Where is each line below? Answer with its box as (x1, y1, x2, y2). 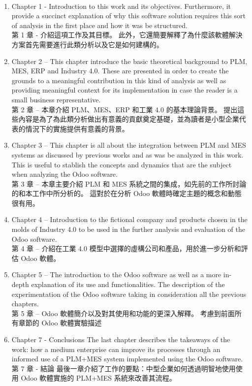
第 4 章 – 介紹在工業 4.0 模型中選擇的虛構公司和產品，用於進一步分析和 (11, 243, 241, 254)
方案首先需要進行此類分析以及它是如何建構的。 (11, 39, 163, 49)
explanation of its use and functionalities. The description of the (31, 279, 225, 289)
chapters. (11, 298, 39, 309)
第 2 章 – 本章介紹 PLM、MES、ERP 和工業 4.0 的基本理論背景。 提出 (11, 104, 238, 114)
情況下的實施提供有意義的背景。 (25, 123, 129, 133)
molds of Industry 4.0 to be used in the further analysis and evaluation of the (11, 224, 246, 234)
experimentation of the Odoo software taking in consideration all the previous (11, 289, 247, 299)
